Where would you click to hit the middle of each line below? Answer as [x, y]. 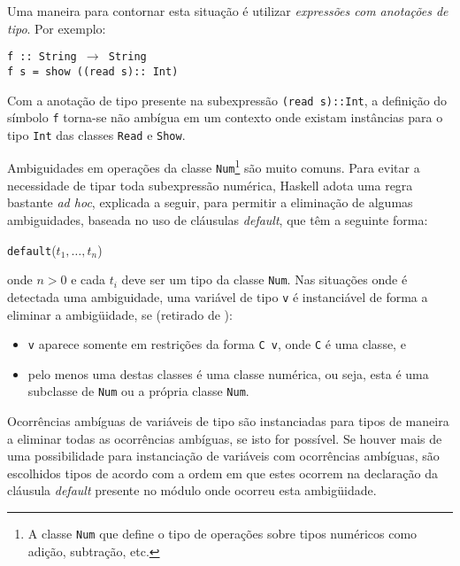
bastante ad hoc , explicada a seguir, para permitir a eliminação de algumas [210, 202]
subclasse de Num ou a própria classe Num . [138, 391]
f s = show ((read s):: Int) [93, 71]
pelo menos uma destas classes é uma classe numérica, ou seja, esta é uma [228, 373]
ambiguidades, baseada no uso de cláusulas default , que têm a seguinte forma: [218, 219]
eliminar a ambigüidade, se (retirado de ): [120, 314]
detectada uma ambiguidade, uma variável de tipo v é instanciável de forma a [218, 296]
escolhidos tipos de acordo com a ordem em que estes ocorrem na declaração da [222, 473]
